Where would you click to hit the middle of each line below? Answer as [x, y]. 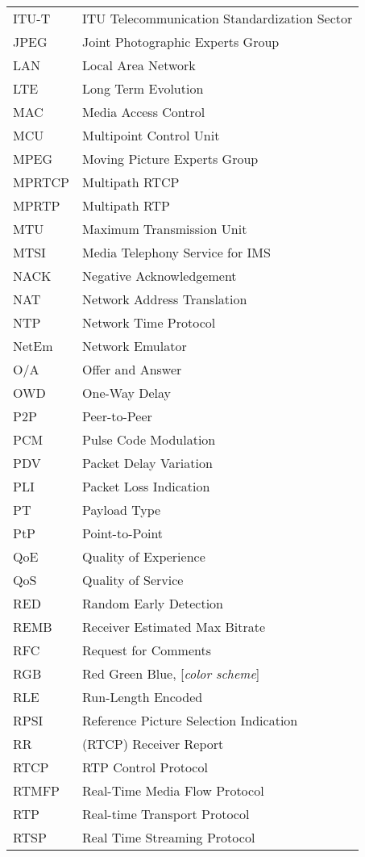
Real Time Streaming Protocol [169, 837]
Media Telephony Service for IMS [176, 252]
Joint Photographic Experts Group [181, 42]
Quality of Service [133, 580]
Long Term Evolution [143, 88]
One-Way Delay [127, 393]
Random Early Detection [153, 603]
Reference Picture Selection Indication [190, 720]
